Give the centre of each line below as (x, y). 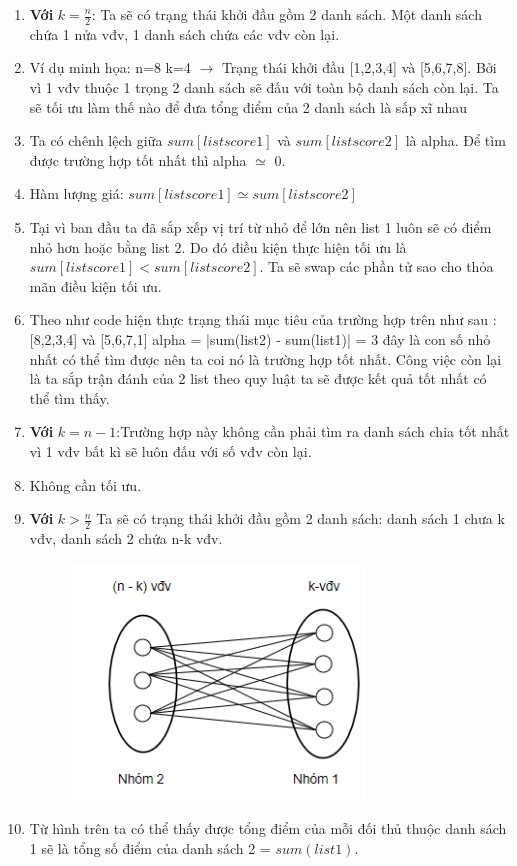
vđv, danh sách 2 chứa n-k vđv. (126, 537)
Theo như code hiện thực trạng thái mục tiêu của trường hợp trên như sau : (263, 319)
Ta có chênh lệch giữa (96, 140)
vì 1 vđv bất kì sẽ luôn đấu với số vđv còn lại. (170, 450)
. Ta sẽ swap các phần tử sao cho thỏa (376, 266)
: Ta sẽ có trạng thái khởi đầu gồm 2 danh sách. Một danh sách (286, 14)
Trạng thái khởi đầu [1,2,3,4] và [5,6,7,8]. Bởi (359, 67)
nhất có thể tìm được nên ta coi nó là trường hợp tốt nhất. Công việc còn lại (265, 358)
